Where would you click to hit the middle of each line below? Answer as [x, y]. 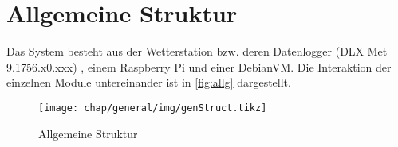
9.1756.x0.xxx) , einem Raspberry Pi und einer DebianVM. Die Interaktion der [199, 66]
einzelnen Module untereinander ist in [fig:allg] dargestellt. [149, 82]
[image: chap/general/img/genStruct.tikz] [153, 108]
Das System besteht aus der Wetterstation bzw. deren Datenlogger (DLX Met [197, 51]
